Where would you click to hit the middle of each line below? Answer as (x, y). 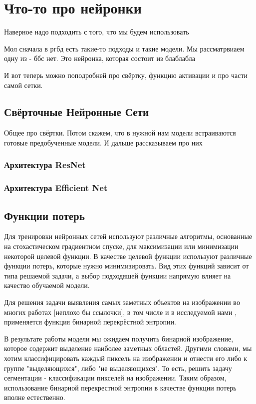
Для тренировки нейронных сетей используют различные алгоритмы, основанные (128, 236)
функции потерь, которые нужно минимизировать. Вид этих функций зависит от (127, 266)
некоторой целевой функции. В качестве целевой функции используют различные (128, 256)
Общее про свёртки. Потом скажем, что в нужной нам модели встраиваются (120, 133)
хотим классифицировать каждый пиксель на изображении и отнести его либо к (126, 358)
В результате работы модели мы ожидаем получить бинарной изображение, (119, 338)
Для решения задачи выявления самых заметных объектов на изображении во (122, 302)
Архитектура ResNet (45, 165)
